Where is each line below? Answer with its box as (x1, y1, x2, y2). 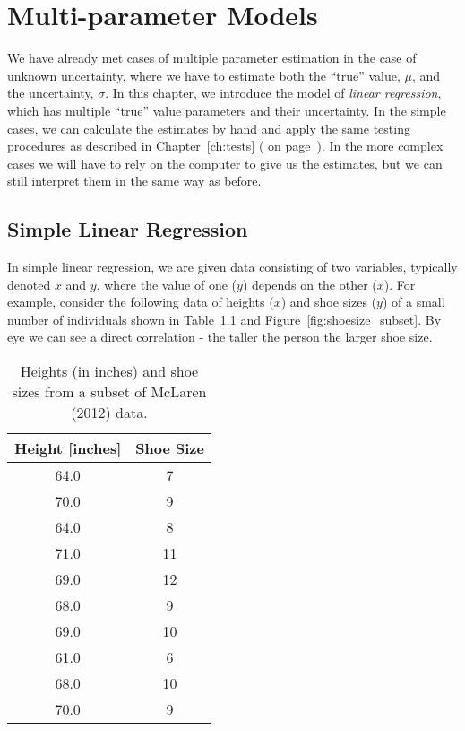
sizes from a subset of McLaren (12, 381, 207, 403)
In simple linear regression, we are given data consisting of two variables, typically (7, 257, 458, 276)
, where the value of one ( (96, 274, 237, 293)
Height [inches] (14, 438, 122, 459)
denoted (7, 274, 51, 293)
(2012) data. (71, 402, 148, 423)
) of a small (382, 292, 445, 311)
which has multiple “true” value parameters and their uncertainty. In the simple (7, 100, 446, 119)
